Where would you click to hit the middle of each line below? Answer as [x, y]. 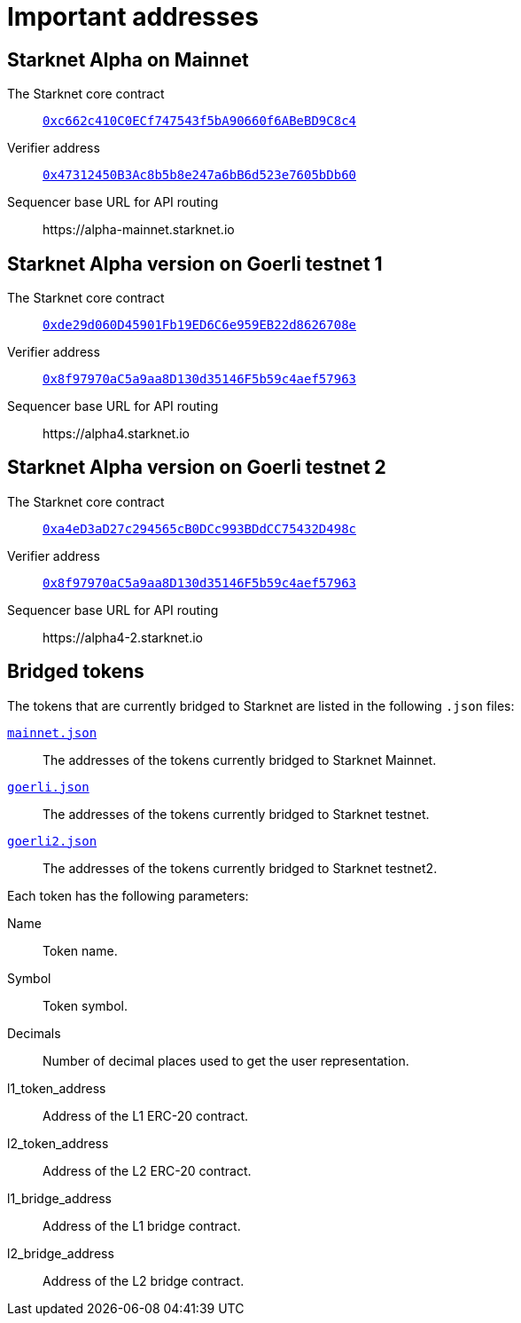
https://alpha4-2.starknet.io [123, 637]
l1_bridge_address [60, 1198]
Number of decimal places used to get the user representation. [226, 1060]
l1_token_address [57, 1088]
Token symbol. [85, 1005]
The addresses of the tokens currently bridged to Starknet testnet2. [240, 868]
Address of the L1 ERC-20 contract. [146, 1115]
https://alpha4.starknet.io [116, 434]
